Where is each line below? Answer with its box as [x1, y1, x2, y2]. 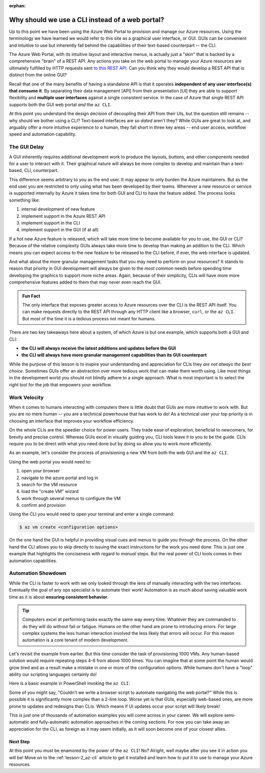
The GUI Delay [9, 143, 44, 150]
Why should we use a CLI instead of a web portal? [9, 15, 164, 24]
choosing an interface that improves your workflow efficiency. [9, 418, 134, 424]
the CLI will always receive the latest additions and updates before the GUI [21, 345, 176, 351]
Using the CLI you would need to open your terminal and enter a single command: [9, 511, 175, 517]
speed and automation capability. [9, 131, 77, 137]
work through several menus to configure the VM [21, 495, 121, 501]
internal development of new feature [21, 206, 95, 212]
